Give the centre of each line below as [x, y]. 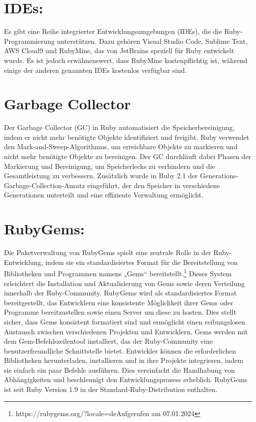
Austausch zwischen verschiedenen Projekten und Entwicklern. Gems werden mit [126, 331]
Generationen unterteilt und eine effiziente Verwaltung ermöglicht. [104, 195]
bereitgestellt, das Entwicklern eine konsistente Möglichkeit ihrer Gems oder [119, 302]
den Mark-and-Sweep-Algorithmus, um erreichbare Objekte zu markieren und [121, 146]
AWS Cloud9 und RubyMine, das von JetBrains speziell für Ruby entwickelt [119, 50]
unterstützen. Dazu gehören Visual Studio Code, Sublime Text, [152, 41]
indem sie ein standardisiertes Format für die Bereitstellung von [142, 262]
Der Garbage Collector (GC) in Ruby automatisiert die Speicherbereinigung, [119, 127]
